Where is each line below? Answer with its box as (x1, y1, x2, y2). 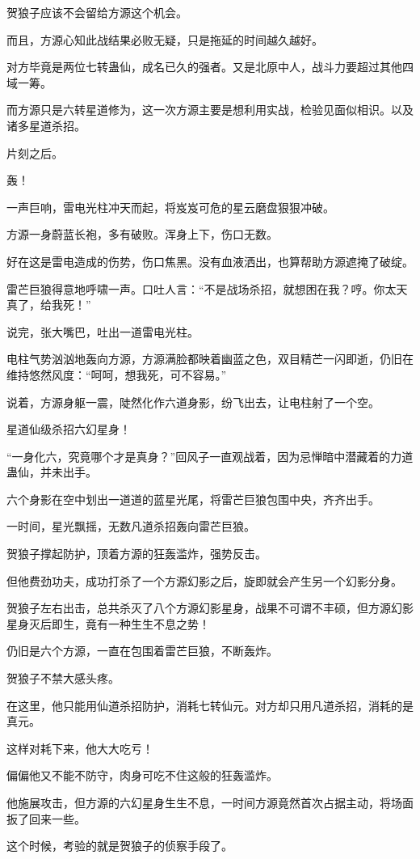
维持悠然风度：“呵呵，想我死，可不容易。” (6, 366, 227, 383)
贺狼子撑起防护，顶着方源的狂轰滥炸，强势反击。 (6, 545, 267, 562)
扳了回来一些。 (6, 810, 86, 827)
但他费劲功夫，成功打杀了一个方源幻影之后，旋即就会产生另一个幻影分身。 (6, 572, 402, 589)
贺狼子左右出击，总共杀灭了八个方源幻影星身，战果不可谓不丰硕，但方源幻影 (6, 599, 414, 616)
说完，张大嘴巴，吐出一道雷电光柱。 (6, 323, 199, 340)
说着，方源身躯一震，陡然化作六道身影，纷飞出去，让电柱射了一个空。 (6, 393, 380, 410)
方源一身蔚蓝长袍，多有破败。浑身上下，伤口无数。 (6, 226, 278, 243)
